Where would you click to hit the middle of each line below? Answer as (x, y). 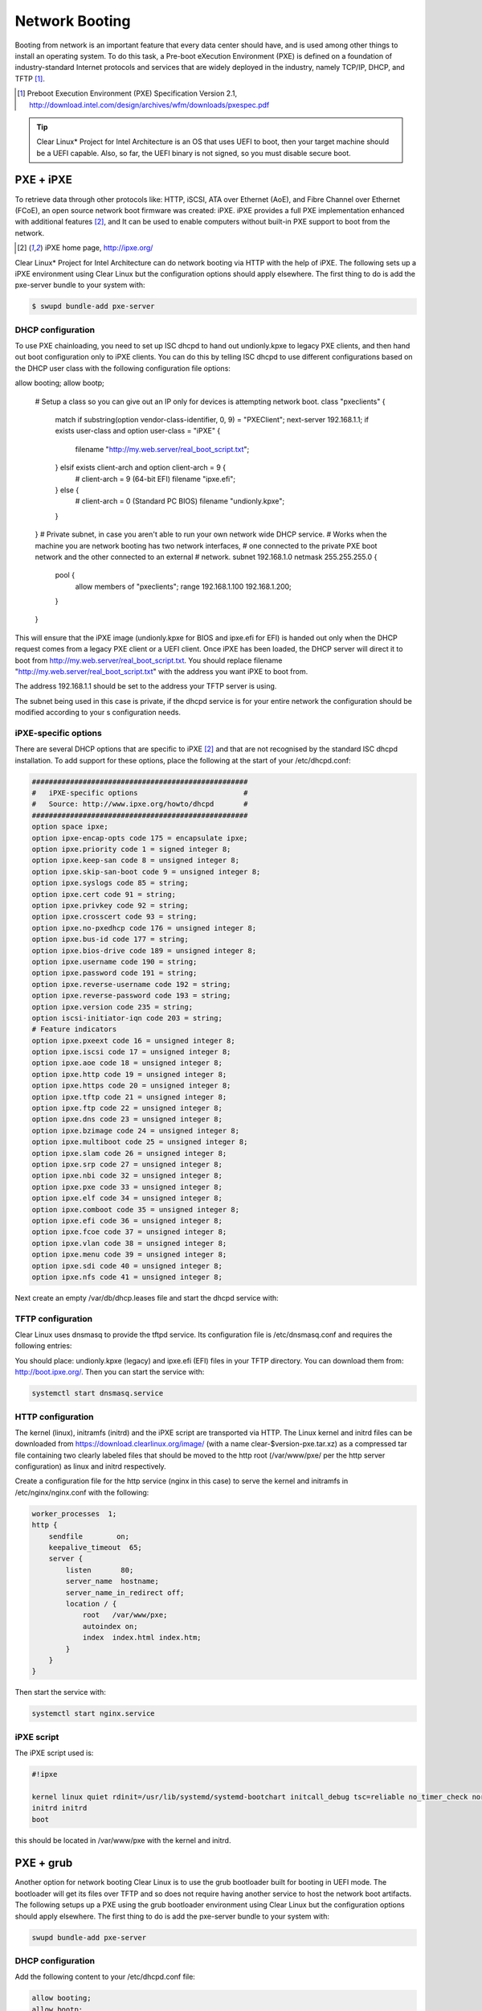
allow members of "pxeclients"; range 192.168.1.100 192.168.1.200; (184, 586)
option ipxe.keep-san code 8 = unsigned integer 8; (136, 860)
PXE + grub (44, 1863)
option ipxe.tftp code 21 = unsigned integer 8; (129, 1097)
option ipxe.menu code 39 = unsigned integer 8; (129, 1254)
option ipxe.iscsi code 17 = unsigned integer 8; (131, 1052)
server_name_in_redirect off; (125, 1592)
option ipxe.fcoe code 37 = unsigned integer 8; (129, 1232)
